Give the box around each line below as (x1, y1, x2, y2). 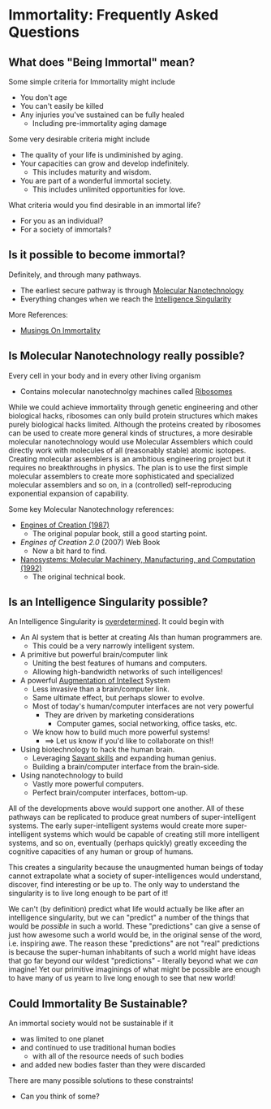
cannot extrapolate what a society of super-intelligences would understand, (8, 871, 262, 881)
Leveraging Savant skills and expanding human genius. (32, 753, 217, 763)
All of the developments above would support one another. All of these (8, 804, 245, 813)
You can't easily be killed (19, 102, 104, 110)
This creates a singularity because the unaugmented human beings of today (8, 863, 264, 873)
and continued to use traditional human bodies (19, 1042, 176, 1053)
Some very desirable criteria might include (8, 134, 150, 144)
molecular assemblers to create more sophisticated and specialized (8, 471, 234, 481)
